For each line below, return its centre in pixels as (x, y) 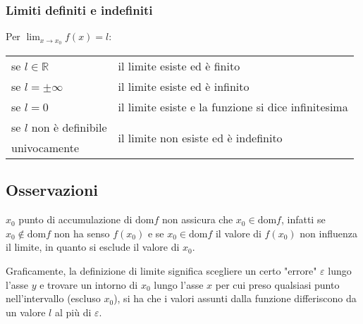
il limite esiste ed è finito (179, 66)
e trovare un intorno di (89, 284)
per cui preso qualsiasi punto (277, 284)
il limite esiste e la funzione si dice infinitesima (233, 107)
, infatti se (303, 219)
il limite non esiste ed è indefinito (200, 137)
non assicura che (198, 219)
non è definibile (69, 127)
